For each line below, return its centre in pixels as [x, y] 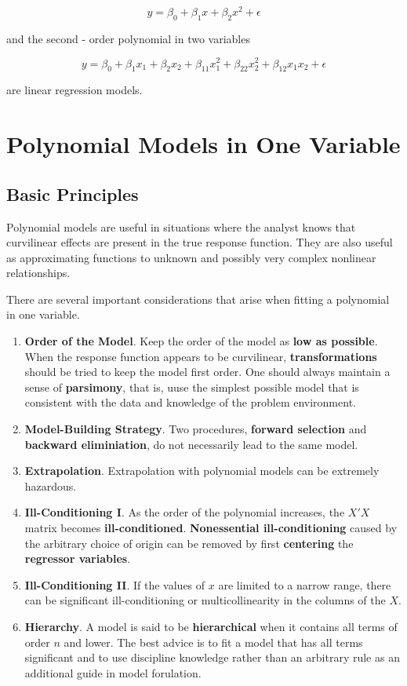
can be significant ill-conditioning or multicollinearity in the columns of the [205, 600]
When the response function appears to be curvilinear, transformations [201, 356]
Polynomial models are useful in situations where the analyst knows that [181, 226]
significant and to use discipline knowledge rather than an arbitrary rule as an [212, 657]
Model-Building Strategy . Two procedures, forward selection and [196, 429]
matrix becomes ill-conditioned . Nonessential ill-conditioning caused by [211, 528]
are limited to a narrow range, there [305, 584]
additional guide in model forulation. [113, 672]
